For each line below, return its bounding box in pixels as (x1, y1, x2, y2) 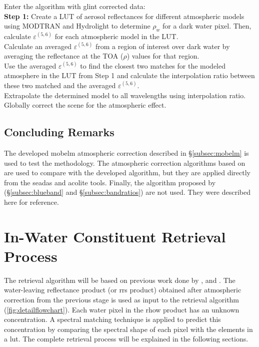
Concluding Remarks (4, 124, 114, 140)
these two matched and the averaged (4, 80, 116, 90)
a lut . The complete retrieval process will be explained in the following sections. (4, 333, 248, 344)
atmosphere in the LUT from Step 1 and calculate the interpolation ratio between (4, 70, 255, 81)
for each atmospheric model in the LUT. (54, 31, 178, 41)
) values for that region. (126, 51, 199, 61)
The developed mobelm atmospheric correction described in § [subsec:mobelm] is (4, 147, 249, 158)
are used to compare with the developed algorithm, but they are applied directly (4, 167, 251, 178)
